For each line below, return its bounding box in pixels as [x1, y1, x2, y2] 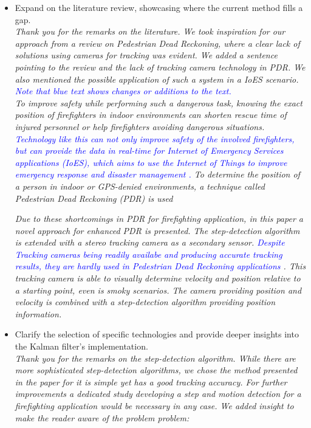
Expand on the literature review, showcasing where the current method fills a [15, 1, 303, 13]
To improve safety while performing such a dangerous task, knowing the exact [15, 96, 302, 109]
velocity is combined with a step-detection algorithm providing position [15, 295, 276, 308]
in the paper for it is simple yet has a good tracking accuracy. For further [15, 375, 287, 388]
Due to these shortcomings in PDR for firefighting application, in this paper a [15, 212, 303, 225]
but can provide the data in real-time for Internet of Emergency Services [15, 144, 284, 157]
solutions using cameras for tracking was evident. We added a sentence [15, 49, 278, 61]
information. [15, 307, 62, 320]
